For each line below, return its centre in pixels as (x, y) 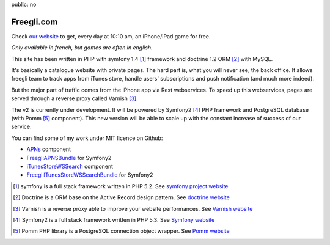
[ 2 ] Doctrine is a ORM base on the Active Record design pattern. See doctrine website (122, 197)
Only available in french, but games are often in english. (82, 48)
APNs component (49, 149)
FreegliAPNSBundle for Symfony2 (69, 158)
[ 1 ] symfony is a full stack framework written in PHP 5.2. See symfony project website (121, 186)
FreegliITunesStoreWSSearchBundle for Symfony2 (90, 175)
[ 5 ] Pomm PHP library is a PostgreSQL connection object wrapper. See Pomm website (121, 231)
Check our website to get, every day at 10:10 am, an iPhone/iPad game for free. (111, 36)
